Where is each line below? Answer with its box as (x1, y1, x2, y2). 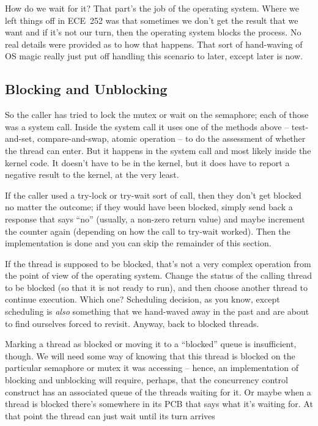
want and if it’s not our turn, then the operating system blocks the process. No (5, 26, 301, 39)
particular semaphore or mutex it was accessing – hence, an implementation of (5, 361, 298, 374)
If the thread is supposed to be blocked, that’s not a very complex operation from (5, 257, 311, 270)
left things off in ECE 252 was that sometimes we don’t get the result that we (5, 13, 298, 26)
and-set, (5, 132, 35, 145)
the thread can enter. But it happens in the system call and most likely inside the (5, 144, 311, 156)
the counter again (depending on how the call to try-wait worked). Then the (5, 224, 290, 237)
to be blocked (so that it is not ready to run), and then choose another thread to (5, 281, 308, 293)
